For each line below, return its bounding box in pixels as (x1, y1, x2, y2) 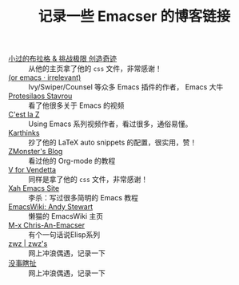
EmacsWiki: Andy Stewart (8, 202, 94, 212)
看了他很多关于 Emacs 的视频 (28, 101, 125, 110)
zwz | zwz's (8, 239, 48, 248)
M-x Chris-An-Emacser (8, 220, 86, 230)
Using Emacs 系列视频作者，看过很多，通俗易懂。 (28, 119, 193, 129)
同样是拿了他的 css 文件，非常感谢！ (28, 175, 149, 184)
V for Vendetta (8, 165, 57, 175)
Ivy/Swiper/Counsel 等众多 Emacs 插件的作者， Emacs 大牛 (28, 82, 224, 92)
